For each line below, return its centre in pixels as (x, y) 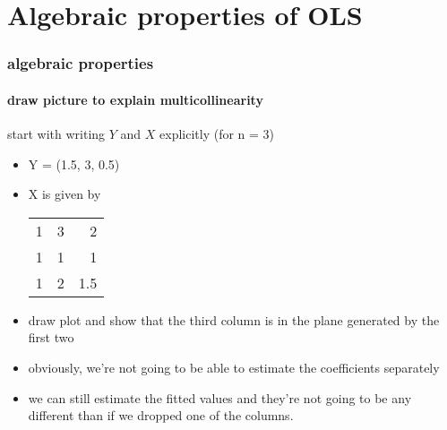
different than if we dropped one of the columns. (161, 415)
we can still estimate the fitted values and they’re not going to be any (220, 397)
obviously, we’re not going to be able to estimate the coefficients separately (234, 367)
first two (51, 337)
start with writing (56, 134)
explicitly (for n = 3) (217, 134)
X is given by (64, 194)
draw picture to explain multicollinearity (135, 99)
